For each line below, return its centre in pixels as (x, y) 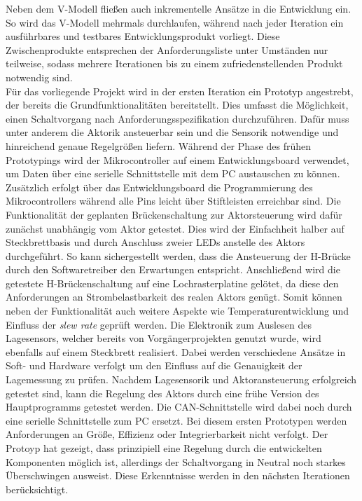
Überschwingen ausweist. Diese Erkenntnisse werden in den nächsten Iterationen (178, 475)
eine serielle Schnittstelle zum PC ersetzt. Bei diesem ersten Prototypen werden (176, 420)
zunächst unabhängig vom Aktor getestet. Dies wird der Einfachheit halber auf (175, 228)
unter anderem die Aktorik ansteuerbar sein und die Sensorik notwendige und (172, 132)
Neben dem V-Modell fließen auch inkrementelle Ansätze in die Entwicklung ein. (179, 8)
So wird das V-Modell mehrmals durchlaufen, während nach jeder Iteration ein (175, 22)
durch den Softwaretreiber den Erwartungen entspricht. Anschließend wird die (173, 269)
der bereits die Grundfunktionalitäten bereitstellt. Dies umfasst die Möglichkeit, (177, 105)
